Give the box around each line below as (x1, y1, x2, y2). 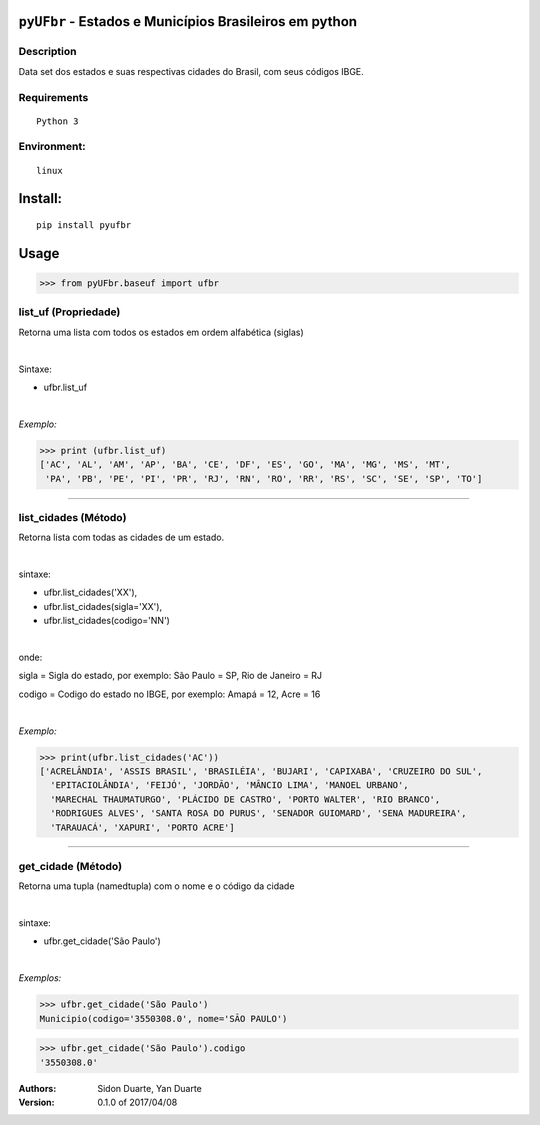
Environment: (18, 140, 86, 154)
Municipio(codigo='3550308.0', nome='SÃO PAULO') (39, 1013, 288, 1024)
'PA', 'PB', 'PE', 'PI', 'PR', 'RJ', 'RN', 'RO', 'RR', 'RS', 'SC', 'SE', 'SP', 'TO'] (45, 473, 483, 484)
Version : (18, 1096, 55, 1108)
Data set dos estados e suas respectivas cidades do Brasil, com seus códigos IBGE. (18, 65, 364, 77)
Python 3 (36, 115, 79, 127)
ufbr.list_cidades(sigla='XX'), (43, 600, 163, 612)
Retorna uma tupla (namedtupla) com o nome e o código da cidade (18, 880, 295, 892)
